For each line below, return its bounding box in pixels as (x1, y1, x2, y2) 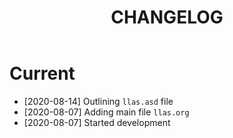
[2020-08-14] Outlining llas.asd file (23, 95, 174, 107)
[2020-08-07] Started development (23, 116, 171, 128)
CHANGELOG (110, 6, 224, 29)
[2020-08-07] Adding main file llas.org (23, 106, 190, 118)
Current (9, 62, 76, 85)
